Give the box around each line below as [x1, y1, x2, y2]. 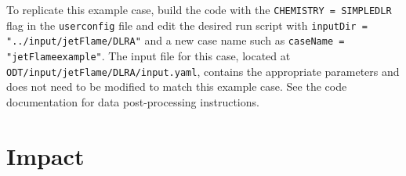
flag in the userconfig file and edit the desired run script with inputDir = [6, 16, 368, 33]
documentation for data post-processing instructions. [6, 93, 259, 110]
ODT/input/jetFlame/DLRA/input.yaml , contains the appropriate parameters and [6, 63, 400, 79]
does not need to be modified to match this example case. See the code [6, 78, 347, 95]
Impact [6, 139, 85, 171]
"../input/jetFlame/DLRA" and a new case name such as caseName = [6, 32, 345, 48]
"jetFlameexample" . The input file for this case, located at [6, 47, 291, 63]
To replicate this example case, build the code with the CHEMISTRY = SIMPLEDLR [6, 2, 392, 17]
